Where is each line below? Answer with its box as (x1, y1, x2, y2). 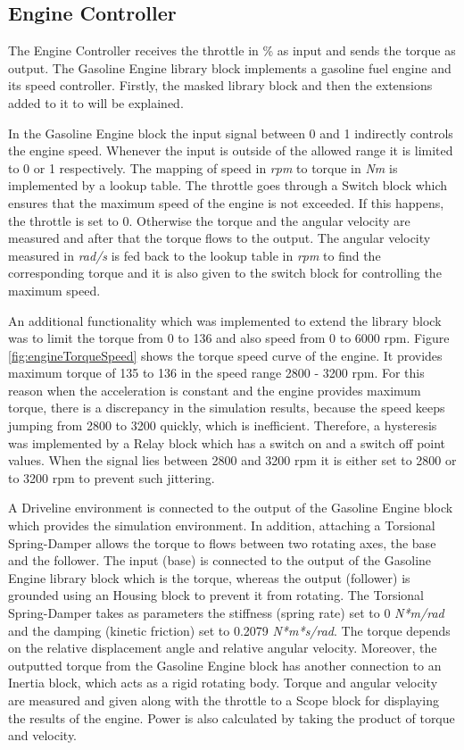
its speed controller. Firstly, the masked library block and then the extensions (8, 76, 433, 95)
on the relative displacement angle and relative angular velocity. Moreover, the (8, 638, 437, 657)
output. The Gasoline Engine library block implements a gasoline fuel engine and (8, 58, 452, 77)
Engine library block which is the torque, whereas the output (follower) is (8, 568, 410, 587)
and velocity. (8, 726, 78, 745)
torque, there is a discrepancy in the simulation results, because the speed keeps (8, 398, 445, 417)
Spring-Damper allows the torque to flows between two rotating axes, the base (8, 533, 436, 552)
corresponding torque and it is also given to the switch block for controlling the (8, 263, 442, 282)
